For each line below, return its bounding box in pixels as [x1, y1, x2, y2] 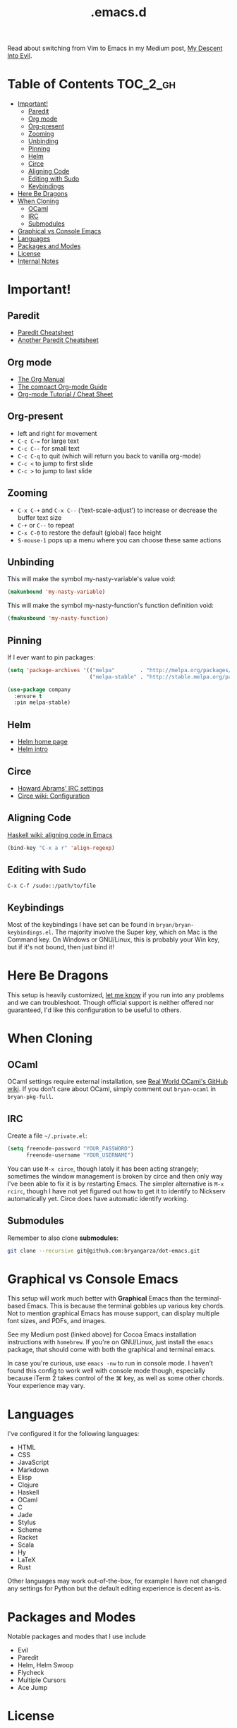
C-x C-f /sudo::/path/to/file [7, 882, 97, 889]
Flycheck [17, 1669, 44, 1677]
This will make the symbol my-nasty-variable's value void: [7, 575, 176, 583]
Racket [17, 1533, 38, 1542]
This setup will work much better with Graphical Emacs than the [7, 1294, 194, 1303]
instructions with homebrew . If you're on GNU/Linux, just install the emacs [7, 1338, 214, 1346]
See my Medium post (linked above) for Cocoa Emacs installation [7, 1330, 197, 1339]
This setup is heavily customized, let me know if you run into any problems [7, 991, 224, 999]
